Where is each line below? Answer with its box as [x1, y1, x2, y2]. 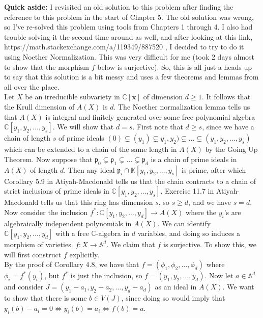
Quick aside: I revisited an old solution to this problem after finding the [4, 2, 233, 12]
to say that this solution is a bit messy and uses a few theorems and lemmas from [4, 71, 259, 82]
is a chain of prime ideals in [151, 153, 237, 164]
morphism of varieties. [4, 239, 73, 250]
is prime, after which [182, 164, 246, 175]
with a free [55, 228, 89, 238]
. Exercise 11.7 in [160, 185, 214, 196]
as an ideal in [155, 281, 197, 292]
